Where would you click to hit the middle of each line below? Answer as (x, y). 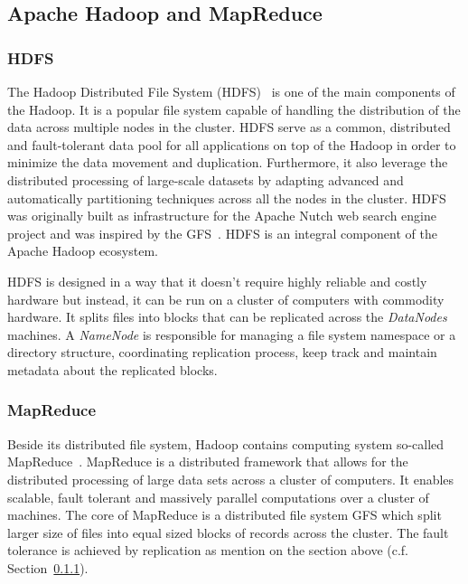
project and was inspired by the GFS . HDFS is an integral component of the (222, 233)
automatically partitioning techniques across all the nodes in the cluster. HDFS (227, 198)
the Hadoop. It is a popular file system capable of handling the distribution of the (234, 109)
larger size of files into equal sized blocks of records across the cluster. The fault (228, 532)
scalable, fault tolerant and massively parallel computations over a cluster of (218, 497)
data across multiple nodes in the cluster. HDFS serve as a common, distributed (229, 127)
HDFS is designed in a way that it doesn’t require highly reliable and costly (217, 281)
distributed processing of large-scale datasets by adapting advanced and (206, 179)
